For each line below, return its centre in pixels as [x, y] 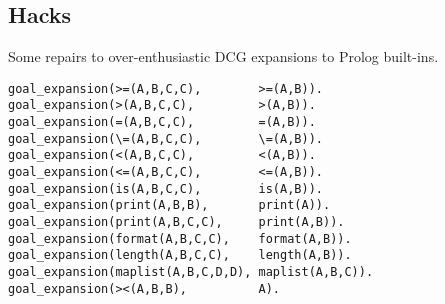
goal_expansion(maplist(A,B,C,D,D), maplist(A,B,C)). [191, 272]
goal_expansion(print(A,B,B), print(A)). [169, 205]
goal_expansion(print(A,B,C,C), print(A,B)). [176, 222]
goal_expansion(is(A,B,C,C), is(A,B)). [165, 188]
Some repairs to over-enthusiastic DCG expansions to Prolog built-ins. [223, 56]
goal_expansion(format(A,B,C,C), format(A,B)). [180, 238]
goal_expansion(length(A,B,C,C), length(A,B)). [180, 255]
